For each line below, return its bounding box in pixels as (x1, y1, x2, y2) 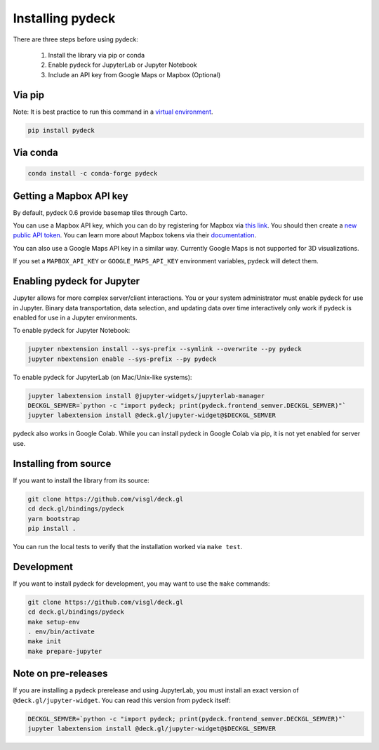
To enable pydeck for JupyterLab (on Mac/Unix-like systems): (13, 373, 192, 381)
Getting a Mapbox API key (13, 190, 129, 202)
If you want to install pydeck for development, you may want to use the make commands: (13, 579, 270, 588)
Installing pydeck (13, 11, 116, 26)
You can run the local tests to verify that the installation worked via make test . (13, 542, 243, 551)
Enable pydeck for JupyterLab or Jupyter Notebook (48, 60, 197, 70)
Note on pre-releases (13, 668, 108, 680)
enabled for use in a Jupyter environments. (13, 313, 138, 322)
